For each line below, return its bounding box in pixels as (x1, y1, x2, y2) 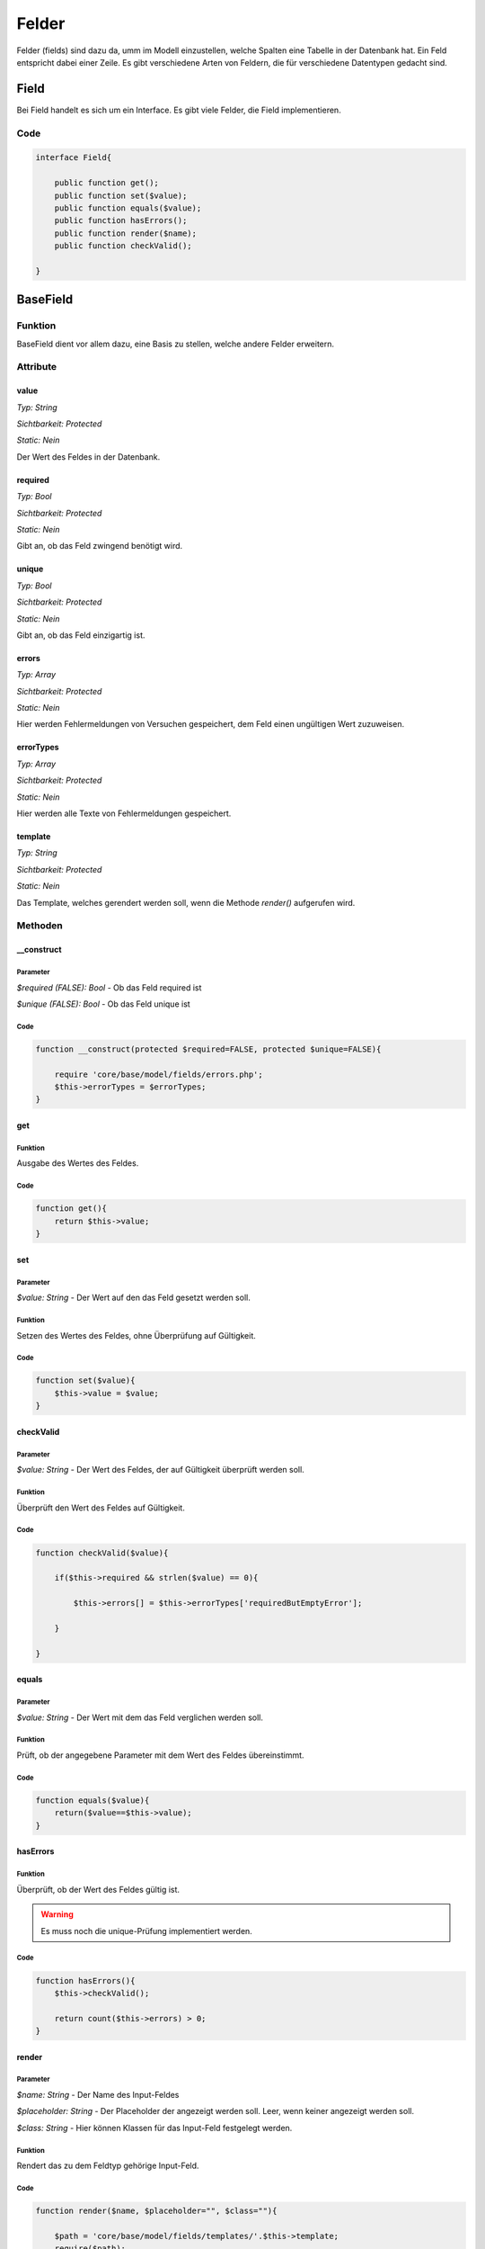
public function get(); (54, 178, 159, 188)
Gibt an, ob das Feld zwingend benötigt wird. (16, 541, 183, 551)
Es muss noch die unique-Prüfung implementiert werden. (40, 1925, 253, 1936)
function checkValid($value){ (35, 1547, 169, 1558)
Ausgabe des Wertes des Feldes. (16, 1158, 139, 1169)
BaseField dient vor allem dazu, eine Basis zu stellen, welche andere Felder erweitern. (16, 338, 335, 349)
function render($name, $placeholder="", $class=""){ (35, 2206, 278, 2217)
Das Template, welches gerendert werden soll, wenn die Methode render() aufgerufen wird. (16, 897, 356, 908)
